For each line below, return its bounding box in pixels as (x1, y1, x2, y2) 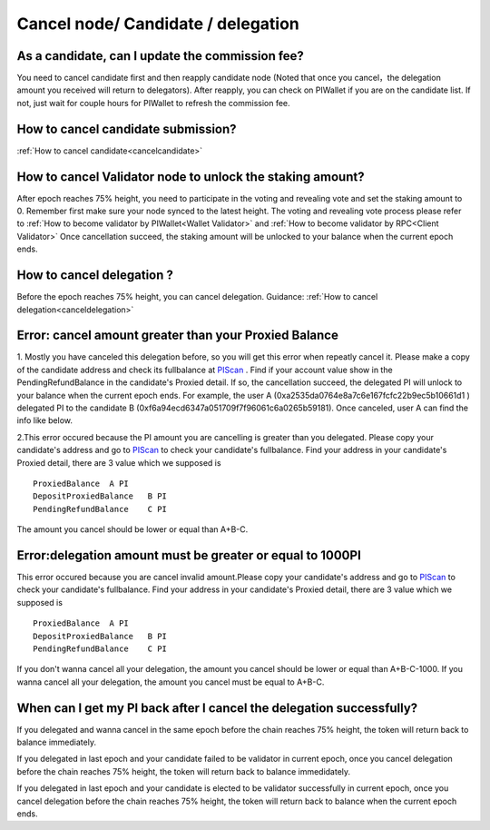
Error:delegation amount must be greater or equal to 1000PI (16, 548, 362, 563)
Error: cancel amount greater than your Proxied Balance (16, 328, 339, 343)
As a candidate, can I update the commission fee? (16, 48, 304, 64)
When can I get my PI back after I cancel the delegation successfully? (16, 700, 418, 716)
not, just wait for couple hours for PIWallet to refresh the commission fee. (16, 97, 290, 108)
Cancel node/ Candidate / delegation (16, 14, 299, 34)
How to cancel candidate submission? (16, 121, 237, 136)
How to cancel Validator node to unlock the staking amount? (16, 169, 365, 184)
